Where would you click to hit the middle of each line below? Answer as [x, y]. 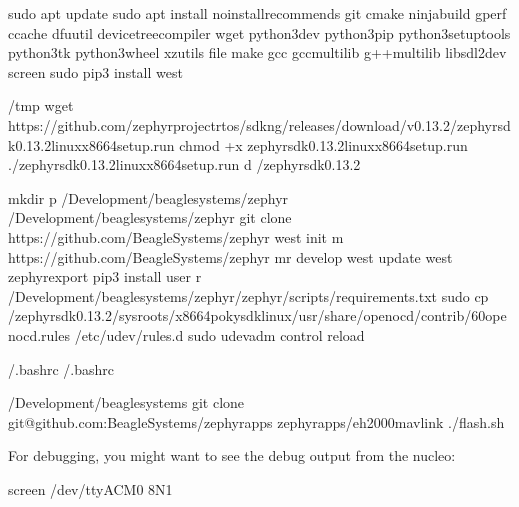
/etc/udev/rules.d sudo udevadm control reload [219, 334]
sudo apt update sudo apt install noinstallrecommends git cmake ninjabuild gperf [257, 13]
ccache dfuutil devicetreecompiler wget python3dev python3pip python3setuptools [259, 32]
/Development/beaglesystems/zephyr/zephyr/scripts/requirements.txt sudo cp [248, 295]
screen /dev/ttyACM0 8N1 [90, 488]
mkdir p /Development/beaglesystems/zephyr [148, 197]
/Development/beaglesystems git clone [126, 402]
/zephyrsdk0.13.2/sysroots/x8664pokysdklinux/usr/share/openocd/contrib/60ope [257, 315]
